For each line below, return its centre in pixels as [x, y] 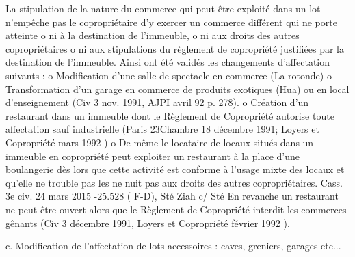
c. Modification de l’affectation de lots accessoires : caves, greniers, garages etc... [173, 246]
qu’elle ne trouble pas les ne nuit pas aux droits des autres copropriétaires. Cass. [174, 182]
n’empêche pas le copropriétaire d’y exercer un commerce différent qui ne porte [171, 22]
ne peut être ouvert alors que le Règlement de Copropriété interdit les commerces [176, 209]
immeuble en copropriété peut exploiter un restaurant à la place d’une [153, 155]
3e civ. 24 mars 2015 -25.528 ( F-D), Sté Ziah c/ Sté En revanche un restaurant [172, 196]
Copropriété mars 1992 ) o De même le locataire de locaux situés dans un [160, 142]
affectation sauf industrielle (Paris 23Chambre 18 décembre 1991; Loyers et [162, 129]
